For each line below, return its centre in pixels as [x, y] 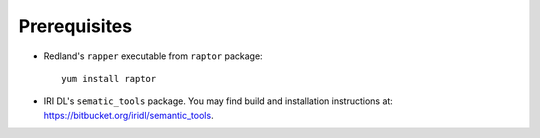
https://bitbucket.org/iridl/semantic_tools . [128, 115]
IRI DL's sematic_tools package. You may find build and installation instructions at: [218, 101]
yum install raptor [109, 78]
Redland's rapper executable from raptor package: [153, 56]
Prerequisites [75, 26]
